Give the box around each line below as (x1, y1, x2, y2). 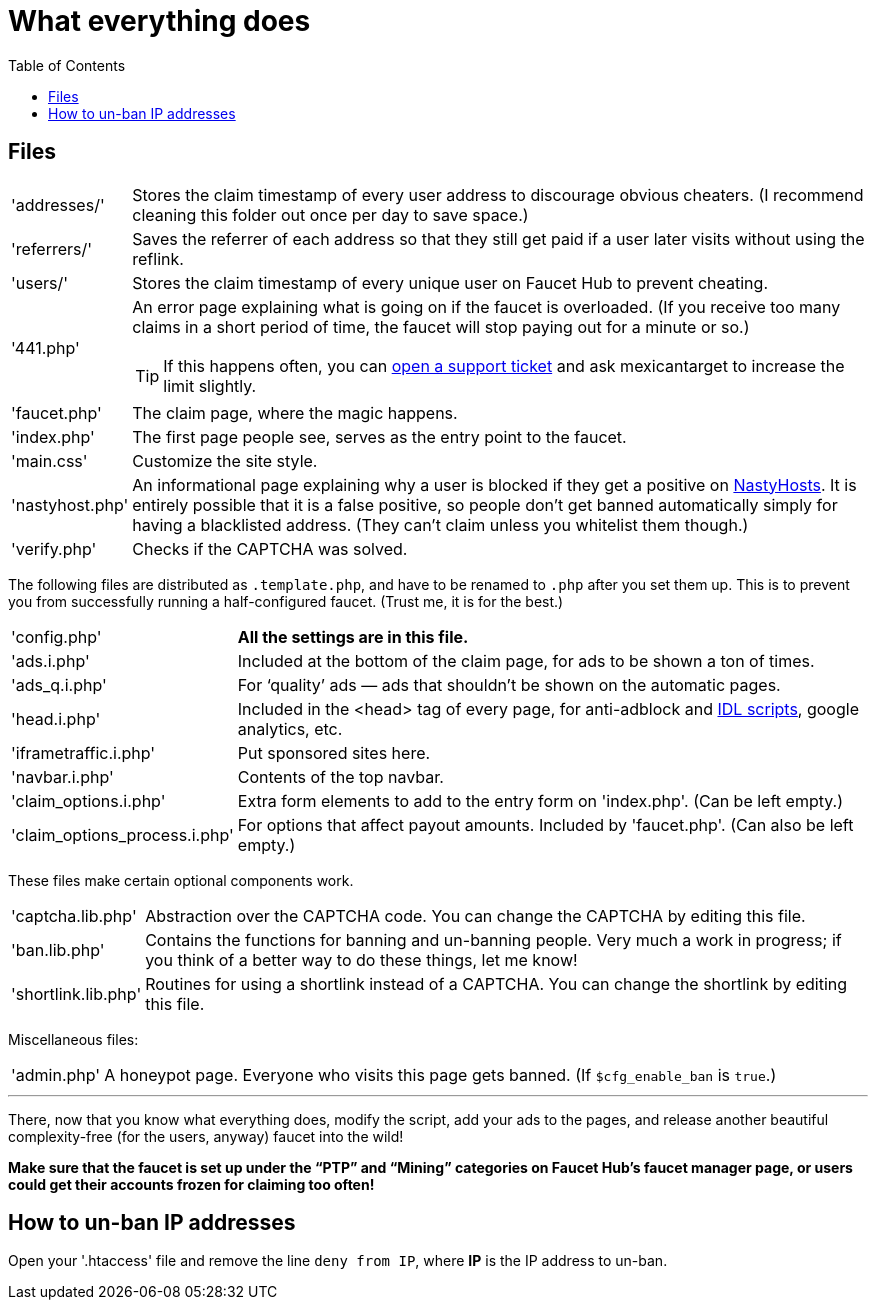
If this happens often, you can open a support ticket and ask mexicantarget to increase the (163, 355, 845, 376)
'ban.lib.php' (11, 939, 105, 960)
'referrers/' (11, 238, 93, 259)
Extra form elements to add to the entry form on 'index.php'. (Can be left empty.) (237, 790, 843, 811)
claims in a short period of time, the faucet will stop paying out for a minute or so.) (132, 316, 750, 337)
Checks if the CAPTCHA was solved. (132, 538, 408, 559)
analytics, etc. (237, 718, 343, 739)
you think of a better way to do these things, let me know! (145, 949, 578, 970)
